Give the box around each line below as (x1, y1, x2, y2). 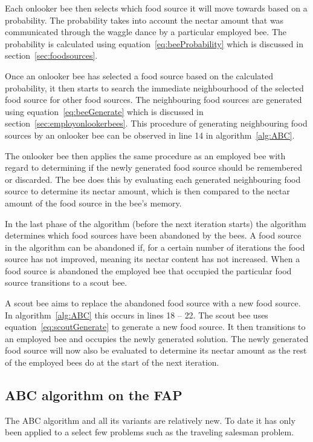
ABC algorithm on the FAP (5, 386, 182, 404)
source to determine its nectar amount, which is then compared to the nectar (5, 185, 290, 197)
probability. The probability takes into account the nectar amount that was (5, 13, 284, 26)
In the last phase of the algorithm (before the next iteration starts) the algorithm (5, 217, 306, 229)
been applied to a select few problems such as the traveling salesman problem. (5, 426, 294, 438)
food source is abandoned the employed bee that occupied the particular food (5, 264, 292, 277)
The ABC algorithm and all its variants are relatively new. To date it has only (5, 414, 295, 426)
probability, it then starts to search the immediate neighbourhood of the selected (5, 81, 304, 94)
